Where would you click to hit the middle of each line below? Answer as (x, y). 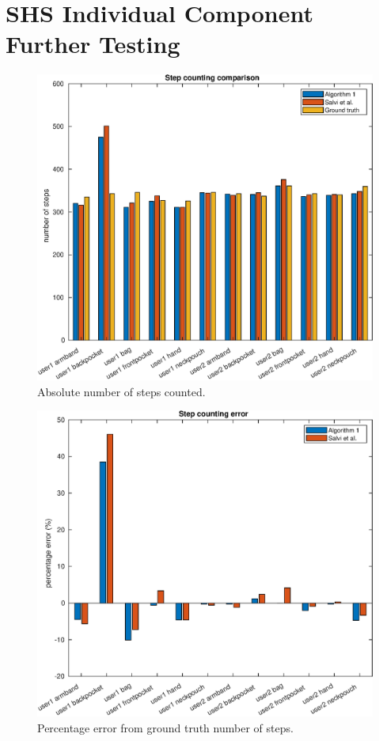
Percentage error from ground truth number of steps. (165, 727)
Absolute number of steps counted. (121, 391)
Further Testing (93, 44)
